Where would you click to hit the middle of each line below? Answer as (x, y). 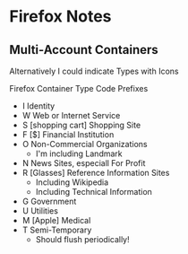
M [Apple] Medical (56, 220)
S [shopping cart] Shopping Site (81, 125)
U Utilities (40, 211)
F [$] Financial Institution (68, 135)
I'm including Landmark (79, 153)
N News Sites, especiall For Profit (84, 163)
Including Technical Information (94, 192)
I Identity (38, 106)
